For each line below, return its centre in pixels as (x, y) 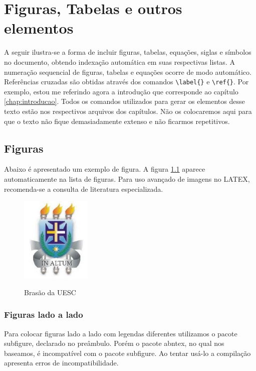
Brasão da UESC (50, 292)
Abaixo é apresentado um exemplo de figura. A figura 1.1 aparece (105, 169)
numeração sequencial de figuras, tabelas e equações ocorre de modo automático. (128, 72)
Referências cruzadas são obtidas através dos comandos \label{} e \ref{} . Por (126, 82)
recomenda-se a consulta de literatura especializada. (84, 189)
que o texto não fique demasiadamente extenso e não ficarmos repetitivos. (117, 121)
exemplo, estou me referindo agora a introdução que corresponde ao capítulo (121, 91)
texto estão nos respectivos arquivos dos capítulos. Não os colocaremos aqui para (128, 111)
